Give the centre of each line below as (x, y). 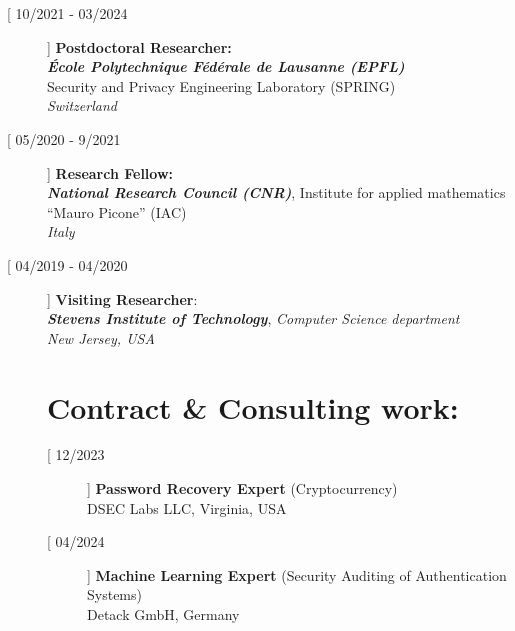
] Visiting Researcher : (122, 298)
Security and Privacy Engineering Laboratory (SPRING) (221, 85)
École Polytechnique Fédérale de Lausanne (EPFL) (226, 66)
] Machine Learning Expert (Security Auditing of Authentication (297, 574)
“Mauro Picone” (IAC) (117, 211)
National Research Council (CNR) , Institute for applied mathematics (276, 192)
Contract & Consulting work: (253, 406)
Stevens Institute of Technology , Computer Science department (253, 318)
